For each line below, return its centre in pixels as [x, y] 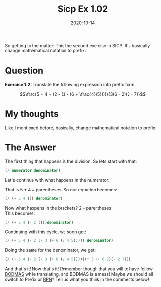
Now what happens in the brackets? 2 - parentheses [58, 208]
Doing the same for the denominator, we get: [50, 250]
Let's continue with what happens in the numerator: [57, 180]
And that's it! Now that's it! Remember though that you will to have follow [79, 269]
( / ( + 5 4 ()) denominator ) [34, 198]
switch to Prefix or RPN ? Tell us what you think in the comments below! [77, 279]
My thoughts [32, 114]
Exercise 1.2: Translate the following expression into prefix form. [71, 84]
